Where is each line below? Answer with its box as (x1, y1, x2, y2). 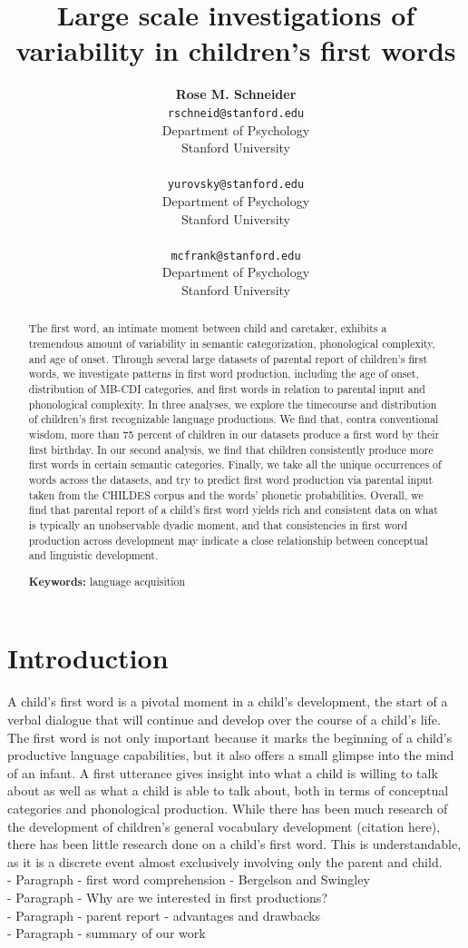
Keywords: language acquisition (28, 573, 186, 589)
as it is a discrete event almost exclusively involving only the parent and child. (7, 852, 443, 871)
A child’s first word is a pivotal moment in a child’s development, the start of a (7, 692, 448, 711)
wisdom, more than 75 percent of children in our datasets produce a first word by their (28, 427, 440, 442)
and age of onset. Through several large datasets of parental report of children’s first (28, 351, 428, 366)
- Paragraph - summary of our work (7, 923, 206, 943)
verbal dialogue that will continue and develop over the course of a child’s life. (7, 710, 441, 728)
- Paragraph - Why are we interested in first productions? (7, 887, 327, 906)
